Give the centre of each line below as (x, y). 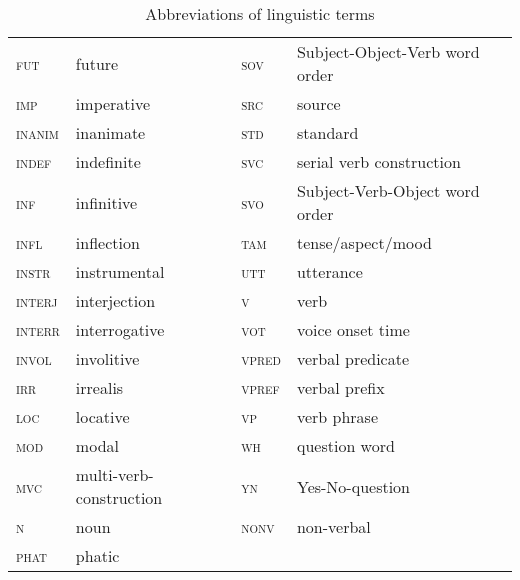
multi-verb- (114, 474)
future (97, 63)
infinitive (106, 202)
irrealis (99, 387)
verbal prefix (340, 387)
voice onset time (353, 329)
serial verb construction (378, 161)
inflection (107, 242)
